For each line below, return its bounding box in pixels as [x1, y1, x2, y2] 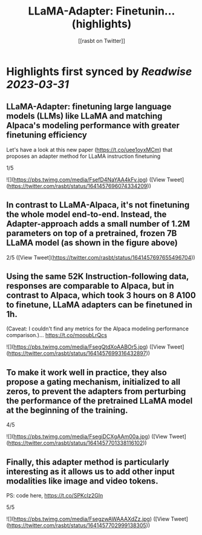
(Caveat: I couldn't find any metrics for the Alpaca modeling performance [6, 325, 189, 332]
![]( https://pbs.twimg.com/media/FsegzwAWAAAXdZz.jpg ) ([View [6, 516, 170, 522]
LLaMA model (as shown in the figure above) [6, 238, 178, 248]
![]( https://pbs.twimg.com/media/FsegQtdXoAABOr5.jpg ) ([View [6, 343, 166, 350]
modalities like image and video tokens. [6, 476, 158, 486]
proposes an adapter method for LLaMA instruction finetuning [6, 153, 161, 160]
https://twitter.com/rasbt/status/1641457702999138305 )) [8, 522, 151, 529]
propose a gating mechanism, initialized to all [6, 376, 180, 387]
